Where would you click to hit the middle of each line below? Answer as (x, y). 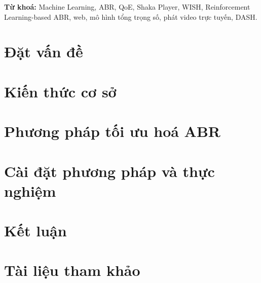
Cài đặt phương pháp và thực (109, 171)
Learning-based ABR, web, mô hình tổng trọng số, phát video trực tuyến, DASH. (131, 16)
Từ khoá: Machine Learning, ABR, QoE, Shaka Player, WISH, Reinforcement (127, 7)
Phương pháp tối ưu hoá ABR (113, 131)
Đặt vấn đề (44, 51)
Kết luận (35, 231)
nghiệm (30, 190)
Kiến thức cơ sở (60, 91)
